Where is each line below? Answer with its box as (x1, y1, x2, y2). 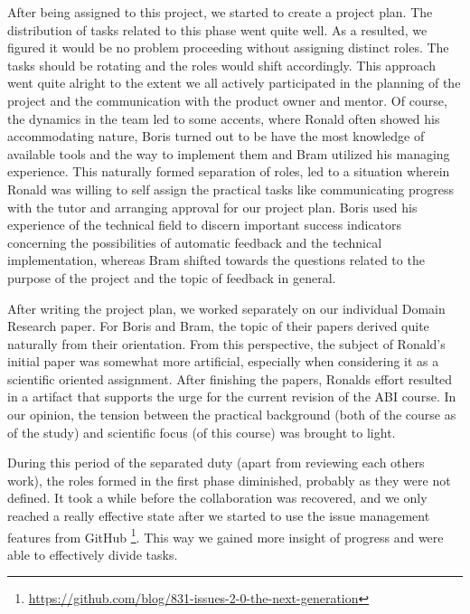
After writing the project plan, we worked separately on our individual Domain (7, 298, 446, 317)
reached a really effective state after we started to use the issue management (7, 506, 430, 525)
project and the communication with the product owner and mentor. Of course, (7, 90, 447, 109)
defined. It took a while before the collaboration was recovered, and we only (7, 488, 428, 507)
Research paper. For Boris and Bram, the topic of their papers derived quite (7, 316, 429, 335)
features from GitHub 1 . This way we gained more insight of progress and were (7, 524, 444, 546)
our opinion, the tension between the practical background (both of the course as (7, 405, 456, 424)
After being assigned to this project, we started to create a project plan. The (7, 3, 433, 21)
